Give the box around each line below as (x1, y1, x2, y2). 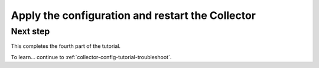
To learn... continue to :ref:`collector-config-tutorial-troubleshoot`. (11, 53, 172, 60)
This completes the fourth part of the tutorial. (11, 43, 121, 50)
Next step (11, 26, 50, 37)
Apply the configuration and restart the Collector (11, 9, 256, 22)
